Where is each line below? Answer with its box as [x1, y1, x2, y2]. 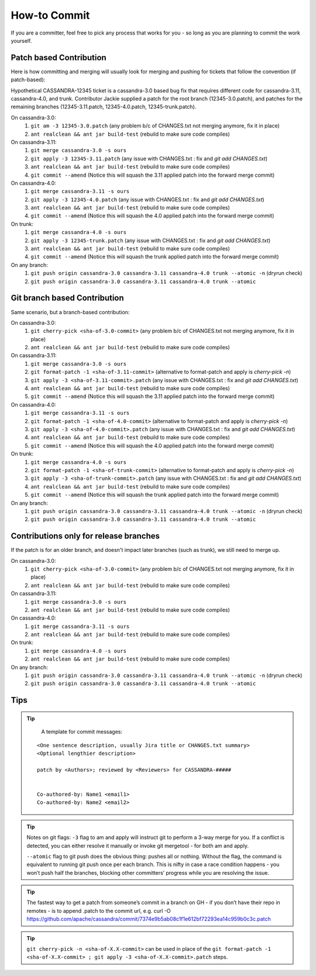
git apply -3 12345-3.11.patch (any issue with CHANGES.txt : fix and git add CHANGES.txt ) [30, 155, 268, 162]
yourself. [11, 37, 32, 44]
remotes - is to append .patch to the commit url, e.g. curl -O [26, 907, 171, 914]
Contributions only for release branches [11, 531, 160, 541]
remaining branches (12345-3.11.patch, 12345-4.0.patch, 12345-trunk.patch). [11, 103, 197, 111]
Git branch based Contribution [11, 293, 124, 303]
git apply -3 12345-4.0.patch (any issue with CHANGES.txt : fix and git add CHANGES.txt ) [30, 196, 265, 203]
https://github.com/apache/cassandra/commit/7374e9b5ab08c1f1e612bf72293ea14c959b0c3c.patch [26, 916, 272, 923]
